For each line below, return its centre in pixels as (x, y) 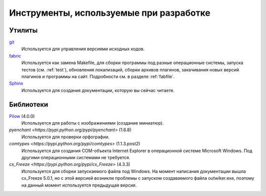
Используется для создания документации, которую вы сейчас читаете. (98, 90)
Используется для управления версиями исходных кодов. (83, 49)
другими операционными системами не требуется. (76, 158)
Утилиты (23, 30)
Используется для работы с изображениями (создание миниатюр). (93, 123)
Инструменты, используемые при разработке (110, 13)
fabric (15, 56)
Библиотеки (29, 104)
